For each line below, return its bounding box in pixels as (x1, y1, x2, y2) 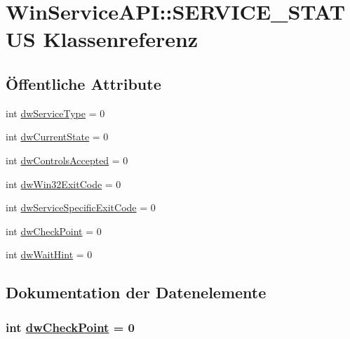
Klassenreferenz (43, 25, 198, 53)
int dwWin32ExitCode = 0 (6, 176, 121, 191)
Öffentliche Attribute (6, 72, 161, 94)
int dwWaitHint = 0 (6, 247, 93, 262)
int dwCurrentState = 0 (6, 129, 109, 144)
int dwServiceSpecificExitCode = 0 (6, 200, 156, 215)
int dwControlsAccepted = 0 (6, 152, 128, 167)
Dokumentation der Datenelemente (6, 281, 267, 303)
